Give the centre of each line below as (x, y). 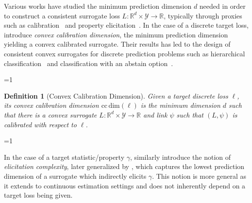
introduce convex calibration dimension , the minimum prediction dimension (116, 34)
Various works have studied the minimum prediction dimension (98, 6)
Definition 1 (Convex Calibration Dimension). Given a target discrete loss (116, 95)
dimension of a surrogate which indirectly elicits (75, 176)
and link (155, 114)
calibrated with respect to (40, 124)
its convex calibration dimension (51, 105)
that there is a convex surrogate (50, 114)
